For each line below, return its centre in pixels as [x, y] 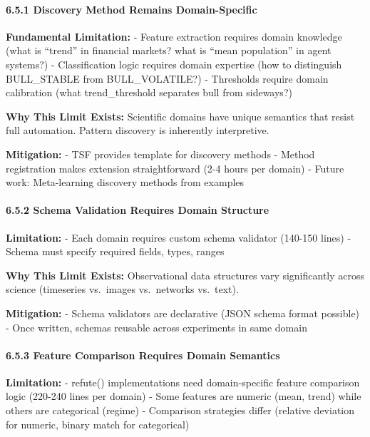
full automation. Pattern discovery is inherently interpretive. [138, 130]
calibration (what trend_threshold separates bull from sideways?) [149, 92]
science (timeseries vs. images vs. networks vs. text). [122, 289]
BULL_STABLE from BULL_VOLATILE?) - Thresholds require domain [167, 78]
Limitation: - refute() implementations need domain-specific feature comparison [183, 382]
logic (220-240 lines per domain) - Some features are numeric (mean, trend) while [184, 396]
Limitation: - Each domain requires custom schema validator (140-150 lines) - [179, 237]
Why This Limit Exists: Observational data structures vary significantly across [185, 275]
